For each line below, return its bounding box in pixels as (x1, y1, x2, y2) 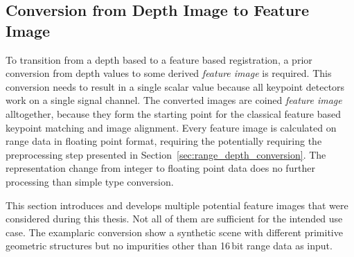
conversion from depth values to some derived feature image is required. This (6, 66, 332, 80)
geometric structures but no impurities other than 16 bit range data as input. (6, 238, 333, 253)
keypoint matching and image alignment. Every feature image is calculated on (6, 120, 337, 134)
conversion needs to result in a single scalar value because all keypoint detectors (6, 79, 345, 94)
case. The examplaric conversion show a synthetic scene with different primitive (6, 224, 343, 239)
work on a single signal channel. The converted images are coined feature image (6, 93, 342, 107)
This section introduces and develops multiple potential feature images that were (6, 197, 348, 212)
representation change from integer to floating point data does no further (6, 161, 315, 175)
